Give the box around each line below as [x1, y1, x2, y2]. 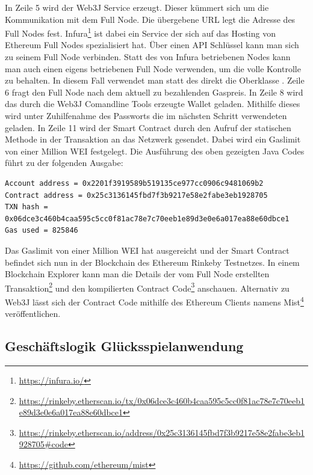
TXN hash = [5, 203, 48, 212]
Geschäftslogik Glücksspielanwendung [5, 337, 244, 355]
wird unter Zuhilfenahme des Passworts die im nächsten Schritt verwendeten [5, 109, 287, 121]
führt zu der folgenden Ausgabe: [5, 156, 123, 169]
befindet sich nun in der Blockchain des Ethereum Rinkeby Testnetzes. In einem [5, 256, 300, 268]
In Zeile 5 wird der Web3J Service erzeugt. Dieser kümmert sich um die [5, 1, 269, 13]
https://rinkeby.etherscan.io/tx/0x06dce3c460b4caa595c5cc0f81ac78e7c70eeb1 [19, 394, 305, 406]
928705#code [19, 438, 69, 450]
